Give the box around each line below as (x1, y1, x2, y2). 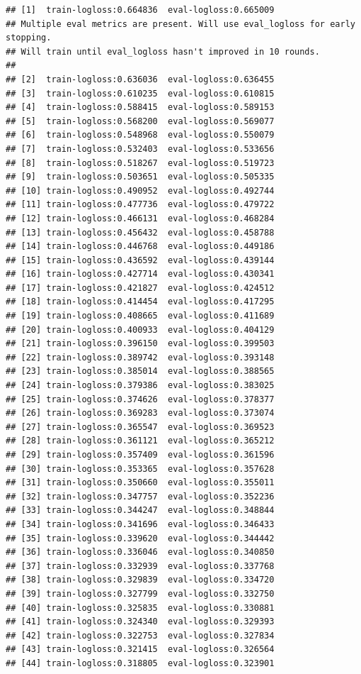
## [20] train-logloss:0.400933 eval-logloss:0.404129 (6, 324, 275, 335)
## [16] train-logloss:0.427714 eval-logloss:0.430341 (6, 269, 275, 280)
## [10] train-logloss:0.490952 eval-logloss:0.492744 (6, 185, 275, 196)
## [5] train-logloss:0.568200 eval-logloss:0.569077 (6, 116, 275, 126)
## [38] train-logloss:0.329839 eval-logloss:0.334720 (6, 575, 275, 585)
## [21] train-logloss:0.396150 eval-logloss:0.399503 (6, 338, 275, 349)
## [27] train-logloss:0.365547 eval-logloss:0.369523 (6, 421, 275, 432)
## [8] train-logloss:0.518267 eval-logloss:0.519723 (6, 158, 275, 168)
